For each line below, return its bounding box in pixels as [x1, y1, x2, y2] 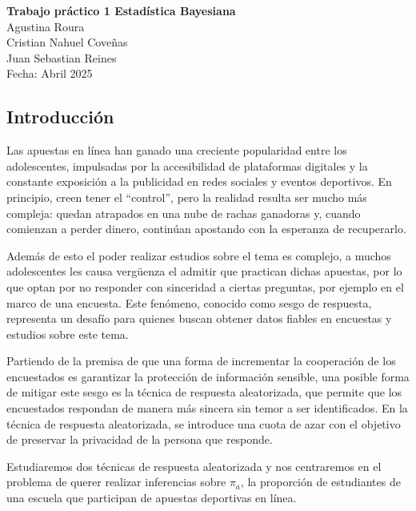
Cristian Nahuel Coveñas [6, 34, 128, 50]
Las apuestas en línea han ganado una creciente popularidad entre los [6, 142, 347, 159]
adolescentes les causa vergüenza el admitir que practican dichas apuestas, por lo [6, 263, 402, 280]
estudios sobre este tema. [6, 325, 129, 342]
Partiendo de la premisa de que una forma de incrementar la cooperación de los [6, 352, 396, 369]
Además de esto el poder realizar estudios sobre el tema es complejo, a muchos [6, 247, 391, 264]
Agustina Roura [6, 18, 85, 34]
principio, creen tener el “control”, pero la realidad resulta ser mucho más [6, 188, 367, 205]
